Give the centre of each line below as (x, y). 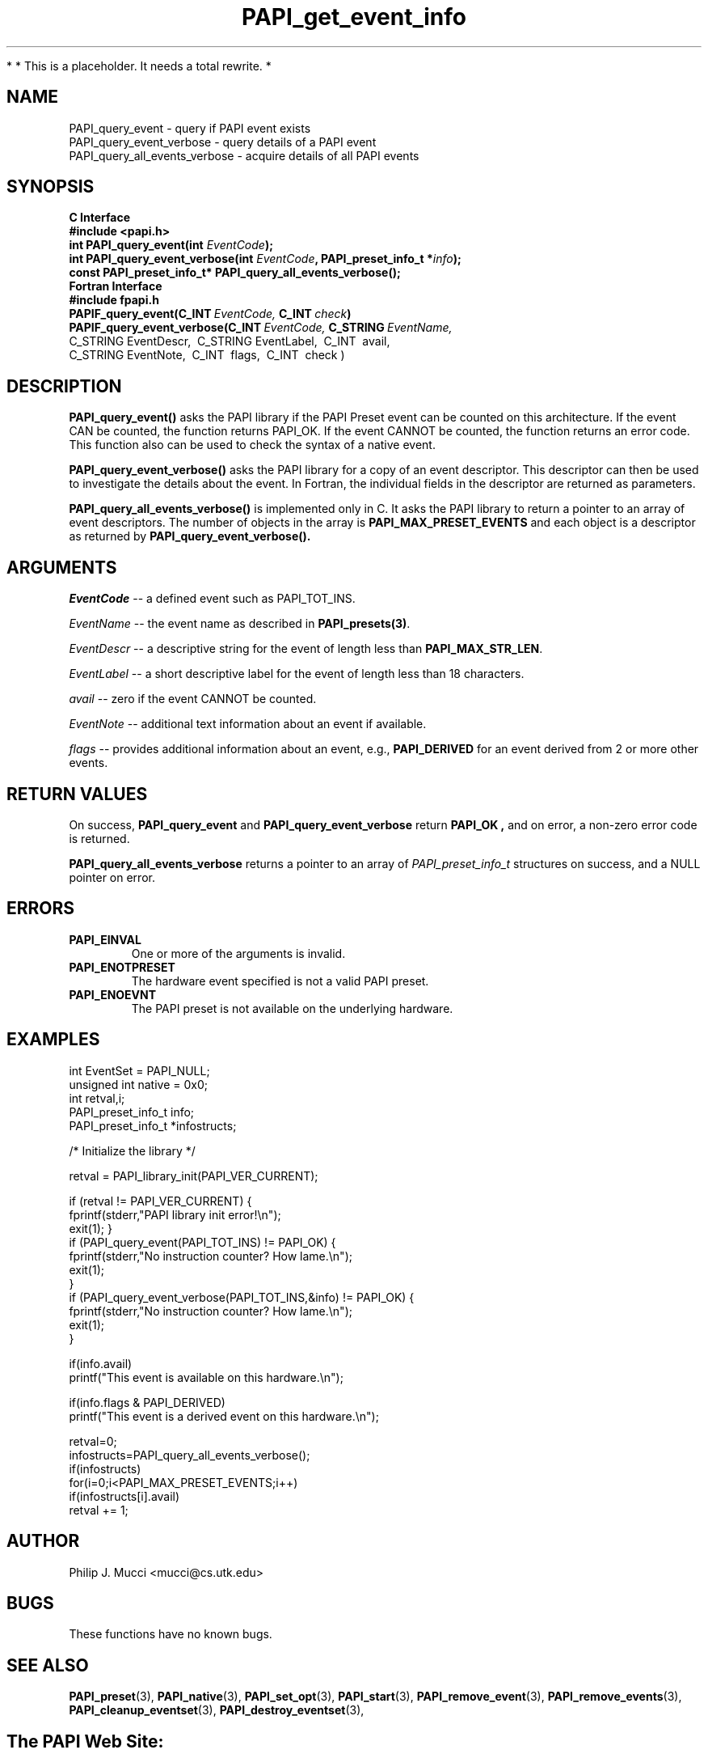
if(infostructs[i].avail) (124, 1496)
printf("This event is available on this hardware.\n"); (206, 1377)
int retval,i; (97, 1098)
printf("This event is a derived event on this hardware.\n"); (224, 1416)
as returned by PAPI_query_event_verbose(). (190, 536)
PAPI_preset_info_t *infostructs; (153, 1125)
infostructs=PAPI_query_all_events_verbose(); (190, 1455)
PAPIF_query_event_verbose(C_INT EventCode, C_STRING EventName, (261, 328)
